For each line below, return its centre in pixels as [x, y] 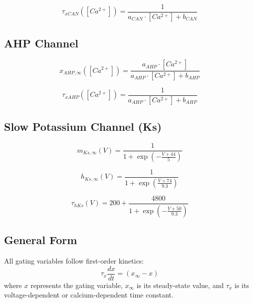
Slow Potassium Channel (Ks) [83, 127]
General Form [41, 240]
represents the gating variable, [77, 285]
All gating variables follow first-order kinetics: [74, 261]
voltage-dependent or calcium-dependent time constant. [89, 295]
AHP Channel [41, 43]
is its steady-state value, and [180, 285]
